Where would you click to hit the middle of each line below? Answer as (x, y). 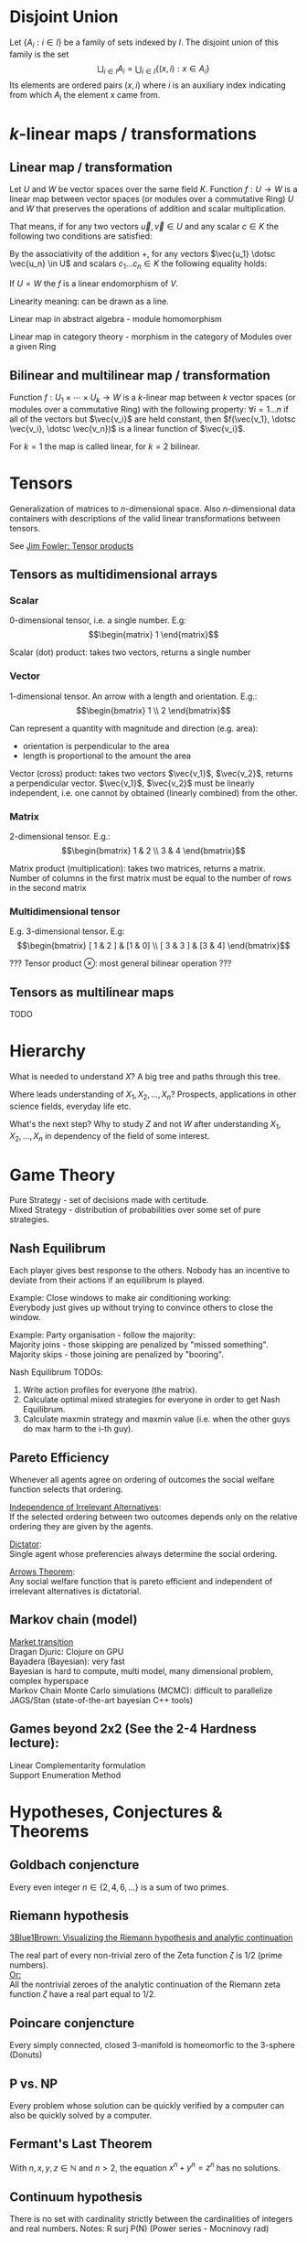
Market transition (42, 1642)
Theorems (49, 1831)
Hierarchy (48, 1052)
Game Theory (63, 1175)
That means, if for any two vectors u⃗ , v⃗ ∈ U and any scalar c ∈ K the (144, 227)
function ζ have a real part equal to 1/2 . (83, 1994)
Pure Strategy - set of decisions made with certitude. (109, 1200)
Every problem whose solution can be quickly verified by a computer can (147, 2106)
